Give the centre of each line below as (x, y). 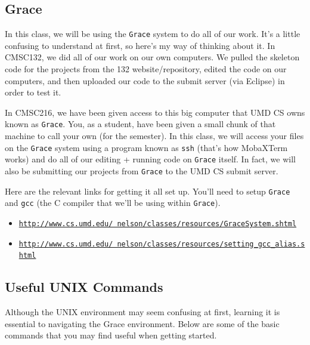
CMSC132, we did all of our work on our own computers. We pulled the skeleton (152, 57)
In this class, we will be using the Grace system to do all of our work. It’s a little (153, 34)
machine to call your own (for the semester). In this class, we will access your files (154, 136)
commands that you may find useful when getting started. (111, 335)
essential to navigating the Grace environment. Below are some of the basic (142, 323)
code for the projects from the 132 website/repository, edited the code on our (146, 69)
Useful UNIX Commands (84, 287)
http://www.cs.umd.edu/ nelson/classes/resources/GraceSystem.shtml (158, 224)
